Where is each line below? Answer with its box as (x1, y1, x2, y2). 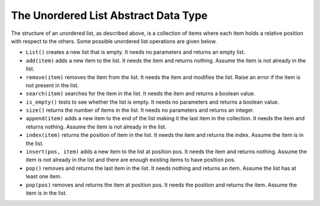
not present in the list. (25, 82, 79, 89)
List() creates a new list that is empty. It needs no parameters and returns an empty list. (25, 49, 245, 56)
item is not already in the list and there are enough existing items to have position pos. (25, 156, 236, 163)
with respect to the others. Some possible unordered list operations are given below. (11, 37, 217, 44)
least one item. (25, 173, 62, 180)
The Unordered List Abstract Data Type (11, 9, 208, 22)
